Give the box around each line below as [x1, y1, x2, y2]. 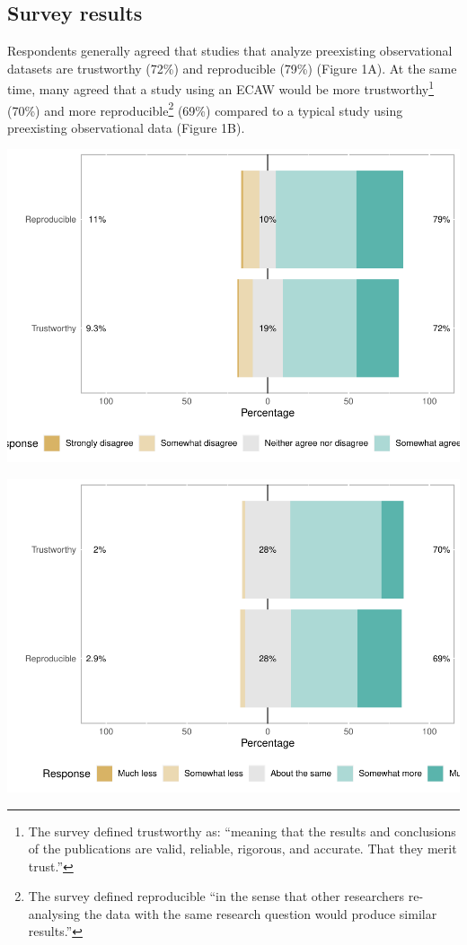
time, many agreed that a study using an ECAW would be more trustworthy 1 [7, 77, 435, 99]
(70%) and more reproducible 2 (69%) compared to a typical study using [7, 98, 403, 119]
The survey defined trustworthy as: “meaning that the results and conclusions [28, 821, 456, 840]
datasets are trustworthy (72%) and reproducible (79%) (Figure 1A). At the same [7, 58, 457, 77]
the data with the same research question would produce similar [84, 904, 437, 923]
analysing [28, 904, 81, 923]
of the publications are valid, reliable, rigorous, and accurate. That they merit [28, 839, 457, 858]
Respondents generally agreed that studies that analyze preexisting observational [7, 41, 453, 60]
